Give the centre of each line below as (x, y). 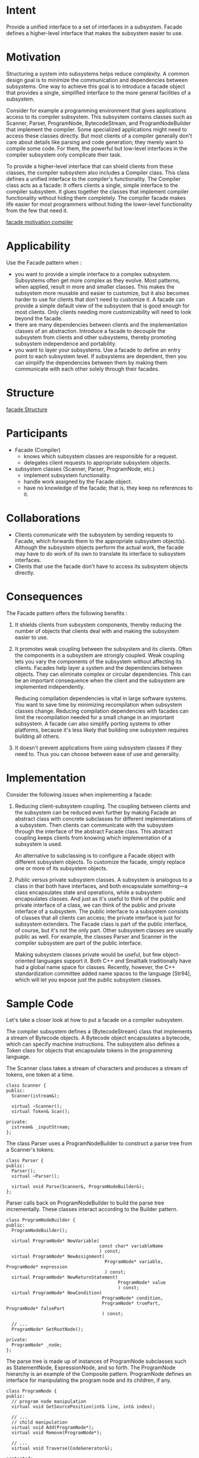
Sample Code (40, 1004)
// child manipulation (40, 1422)
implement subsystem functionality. (67, 475)
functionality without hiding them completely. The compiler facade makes (96, 197)
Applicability (38, 246)
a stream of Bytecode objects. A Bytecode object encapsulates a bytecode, (99, 1038)
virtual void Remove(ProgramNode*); (57, 1433)
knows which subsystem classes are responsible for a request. (101, 456)
